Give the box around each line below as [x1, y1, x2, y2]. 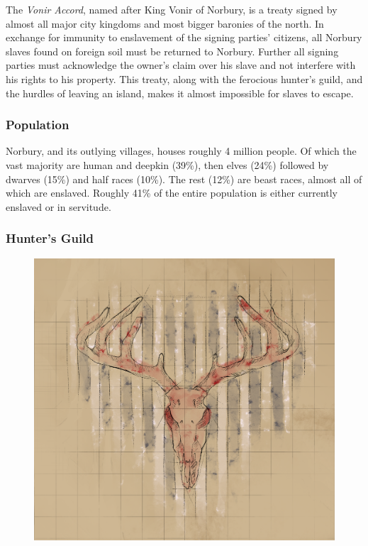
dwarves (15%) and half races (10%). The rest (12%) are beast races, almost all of [6, 171, 362, 186]
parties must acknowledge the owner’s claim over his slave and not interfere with [6, 58, 356, 72]
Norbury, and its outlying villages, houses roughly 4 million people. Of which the [6, 143, 357, 158]
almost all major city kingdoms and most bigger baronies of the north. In [6, 16, 324, 31]
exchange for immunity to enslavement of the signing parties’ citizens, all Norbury [6, 30, 362, 45]
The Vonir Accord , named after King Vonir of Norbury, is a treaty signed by [6, 2, 338, 16]
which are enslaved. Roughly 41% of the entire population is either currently [6, 185, 338, 200]
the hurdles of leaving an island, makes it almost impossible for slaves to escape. [6, 85, 354, 100]
